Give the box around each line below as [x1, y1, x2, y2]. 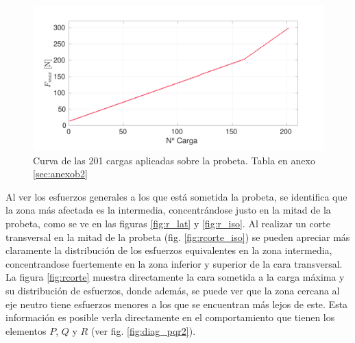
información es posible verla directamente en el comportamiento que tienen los [5, 310, 335, 325]
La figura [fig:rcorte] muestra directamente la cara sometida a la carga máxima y [5, 270, 345, 284]
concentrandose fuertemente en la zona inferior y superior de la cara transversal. [5, 256, 343, 270]
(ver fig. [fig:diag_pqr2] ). [90, 323, 196, 338]
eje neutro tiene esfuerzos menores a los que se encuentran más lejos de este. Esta [5, 296, 348, 311]
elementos [5, 323, 47, 338]
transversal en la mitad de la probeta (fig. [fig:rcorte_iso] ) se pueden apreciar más [5, 229, 350, 244]
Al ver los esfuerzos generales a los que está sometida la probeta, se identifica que [5, 189, 347, 203]
